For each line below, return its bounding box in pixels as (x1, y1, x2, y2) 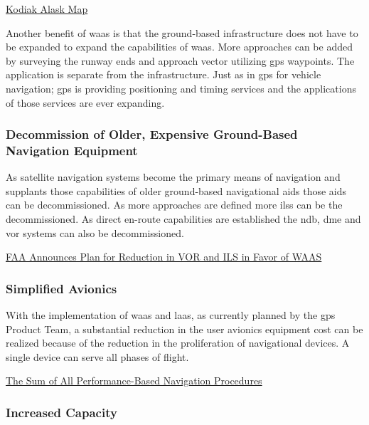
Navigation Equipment (6, 142, 138, 159)
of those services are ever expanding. (6, 95, 165, 110)
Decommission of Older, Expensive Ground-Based (6, 125, 298, 143)
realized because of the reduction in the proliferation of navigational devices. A (6, 335, 350, 350)
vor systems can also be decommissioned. (6, 225, 184, 240)
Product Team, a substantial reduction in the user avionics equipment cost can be (6, 321, 363, 336)
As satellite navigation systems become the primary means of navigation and (6, 169, 341, 184)
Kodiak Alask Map (6, 1, 88, 16)
